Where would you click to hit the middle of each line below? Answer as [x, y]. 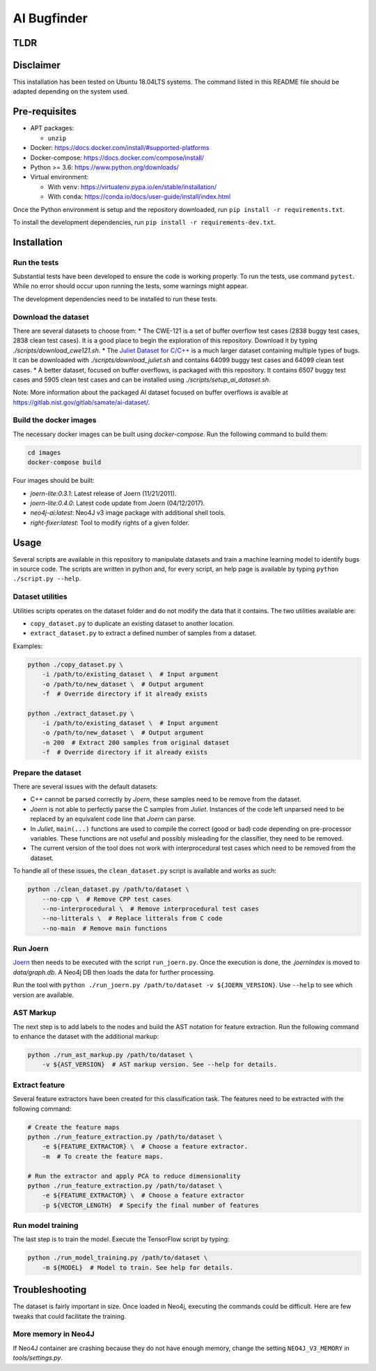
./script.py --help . [47, 578]
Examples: [28, 646]
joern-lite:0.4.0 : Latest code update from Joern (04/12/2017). [118, 503]
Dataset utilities [40, 597]
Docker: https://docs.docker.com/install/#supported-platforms [120, 148]
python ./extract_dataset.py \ [81, 713]
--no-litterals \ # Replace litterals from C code [132, 919]
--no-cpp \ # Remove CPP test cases [107, 899]
